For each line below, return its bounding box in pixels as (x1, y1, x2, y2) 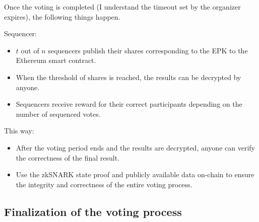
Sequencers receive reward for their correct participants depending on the (16, 99, 242, 109)
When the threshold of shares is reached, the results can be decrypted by (16, 71, 241, 82)
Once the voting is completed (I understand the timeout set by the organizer (4, 2, 241, 12)
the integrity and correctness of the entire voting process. (16, 179, 192, 189)
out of (21, 45, 39, 55)
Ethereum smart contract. (16, 55, 96, 65)
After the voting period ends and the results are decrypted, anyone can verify (16, 142, 255, 153)
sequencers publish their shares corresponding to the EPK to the (48, 45, 248, 55)
